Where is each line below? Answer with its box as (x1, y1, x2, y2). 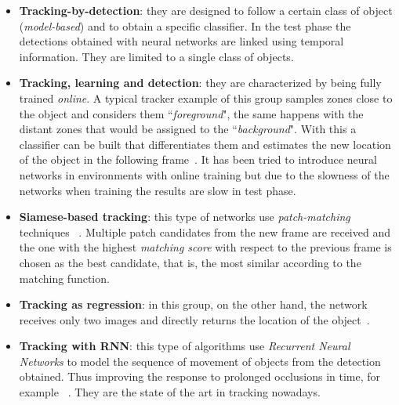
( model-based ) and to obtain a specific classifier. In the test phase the (19, 17, 351, 34)
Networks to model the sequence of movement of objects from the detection (19, 353, 381, 369)
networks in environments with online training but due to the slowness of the (19, 166, 390, 183)
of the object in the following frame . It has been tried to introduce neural (19, 151, 377, 168)
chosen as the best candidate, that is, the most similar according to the (19, 254, 361, 270)
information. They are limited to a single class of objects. (19, 48, 294, 64)
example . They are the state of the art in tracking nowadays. (19, 384, 321, 400)
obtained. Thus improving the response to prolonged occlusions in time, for (19, 368, 381, 385)
